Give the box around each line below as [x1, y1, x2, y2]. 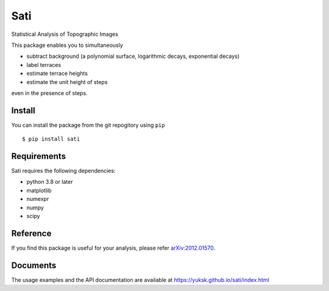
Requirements [11, 151, 66, 161]
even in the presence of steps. [11, 89, 88, 97]
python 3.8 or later [26, 178, 73, 186]
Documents [11, 260, 57, 270]
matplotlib [26, 186, 52, 194]
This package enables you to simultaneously [11, 41, 123, 49]
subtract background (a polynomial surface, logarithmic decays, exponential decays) [26, 52, 240, 60]
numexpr [26, 195, 49, 203]
